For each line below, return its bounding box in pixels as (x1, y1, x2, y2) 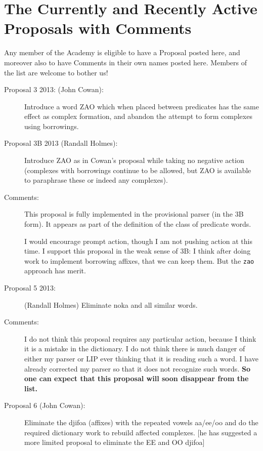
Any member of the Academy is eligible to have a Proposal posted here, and (4, 47, 240, 58)
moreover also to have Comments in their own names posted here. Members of (4, 57, 247, 67)
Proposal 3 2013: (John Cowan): (4, 84, 104, 95)
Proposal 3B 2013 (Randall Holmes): (4, 138, 118, 148)
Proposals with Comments (4, 18, 192, 38)
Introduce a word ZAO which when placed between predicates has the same (24, 101, 259, 111)
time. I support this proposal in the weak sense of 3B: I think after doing (24, 245, 251, 256)
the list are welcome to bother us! (4, 67, 108, 77)
